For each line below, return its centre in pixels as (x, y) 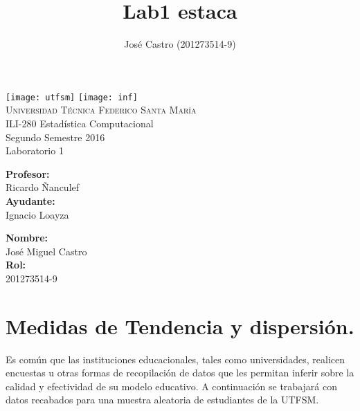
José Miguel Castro (46, 251)
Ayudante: (30, 200)
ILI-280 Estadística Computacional (80, 123)
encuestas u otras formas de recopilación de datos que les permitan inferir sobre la (180, 373)
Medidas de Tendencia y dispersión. (180, 326)
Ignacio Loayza (37, 214)
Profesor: (28, 173)
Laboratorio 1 (35, 150)
